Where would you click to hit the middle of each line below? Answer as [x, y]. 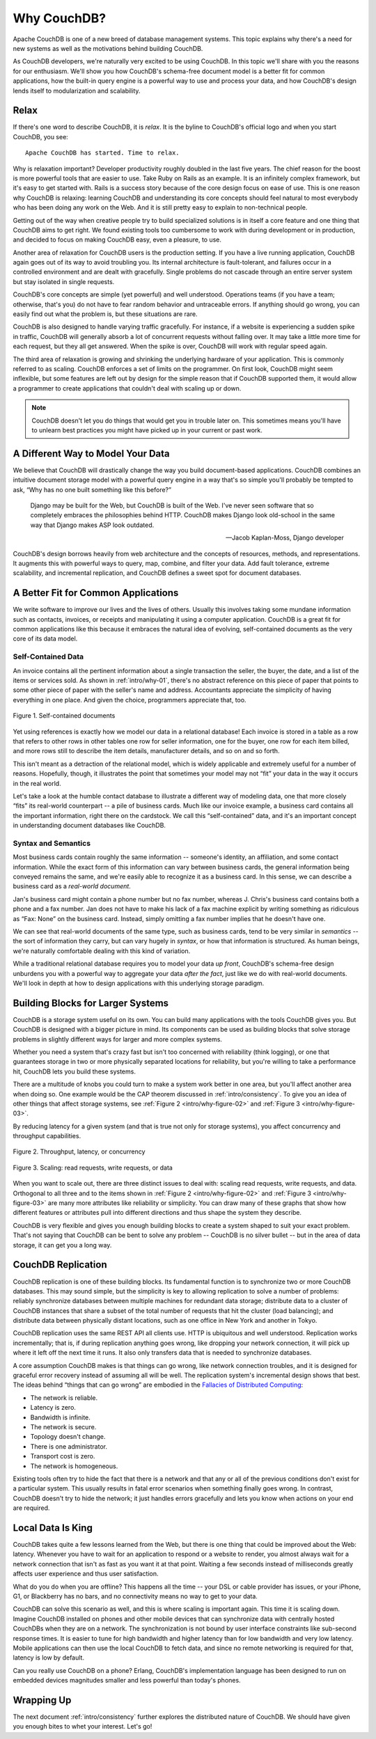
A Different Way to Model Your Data [91, 454]
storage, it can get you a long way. [62, 1245]
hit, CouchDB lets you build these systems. [74, 1071]
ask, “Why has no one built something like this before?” [92, 489]
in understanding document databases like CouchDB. [89, 826]
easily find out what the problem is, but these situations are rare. [105, 314]
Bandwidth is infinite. [60, 1417]
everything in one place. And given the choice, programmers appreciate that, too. [130, 700]
